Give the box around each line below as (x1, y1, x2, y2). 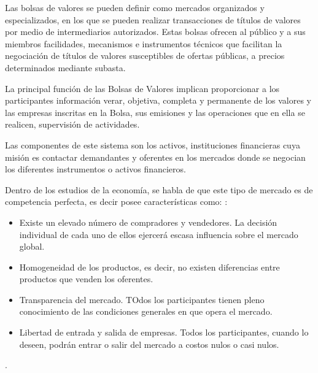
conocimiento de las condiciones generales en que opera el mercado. (19, 305, 273, 318)
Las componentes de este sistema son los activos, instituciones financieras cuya (5, 138, 300, 151)
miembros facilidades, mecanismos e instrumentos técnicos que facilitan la (5, 37, 282, 50)
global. (19, 240, 45, 253)
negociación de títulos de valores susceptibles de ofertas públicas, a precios (5, 49, 285, 62)
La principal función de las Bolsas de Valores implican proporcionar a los (5, 82, 280, 94)
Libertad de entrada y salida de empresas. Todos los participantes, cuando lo (19, 326, 309, 339)
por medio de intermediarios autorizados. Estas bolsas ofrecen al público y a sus (5, 25, 306, 38)
